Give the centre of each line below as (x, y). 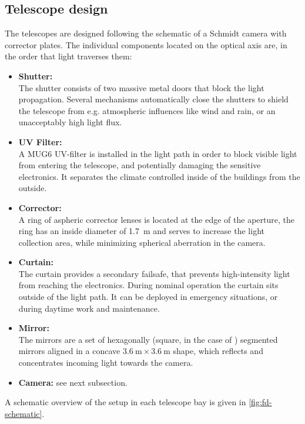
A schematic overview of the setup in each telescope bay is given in (125, 402)
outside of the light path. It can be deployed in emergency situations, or (148, 297)
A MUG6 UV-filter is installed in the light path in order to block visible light (158, 153)
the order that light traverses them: (68, 56)
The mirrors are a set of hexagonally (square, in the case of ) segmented (148, 339)
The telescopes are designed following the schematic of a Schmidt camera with (146, 33)
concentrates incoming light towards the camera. (106, 363)
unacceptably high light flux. (70, 122)
